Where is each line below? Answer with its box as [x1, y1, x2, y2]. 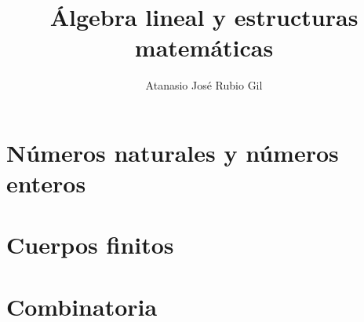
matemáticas [134, 31, 274, 64]
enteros [6, 167, 86, 199]
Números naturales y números [6, 136, 339, 168]
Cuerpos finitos [6, 229, 174, 261]
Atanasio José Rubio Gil [145, 77, 263, 93]
